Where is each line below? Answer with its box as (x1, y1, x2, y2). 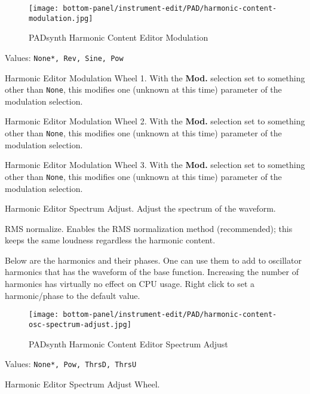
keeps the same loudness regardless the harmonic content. (5, 234, 216, 246)
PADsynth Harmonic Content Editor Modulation (29, 31, 208, 44)
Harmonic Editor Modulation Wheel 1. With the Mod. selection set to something (5, 71, 305, 84)
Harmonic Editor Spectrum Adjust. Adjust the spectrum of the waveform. (5, 202, 276, 215)
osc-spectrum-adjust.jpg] (29, 320, 131, 329)
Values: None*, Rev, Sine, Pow (5, 51, 124, 63)
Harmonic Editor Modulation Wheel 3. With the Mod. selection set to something (5, 158, 305, 171)
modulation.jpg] (29, 14, 93, 23)
